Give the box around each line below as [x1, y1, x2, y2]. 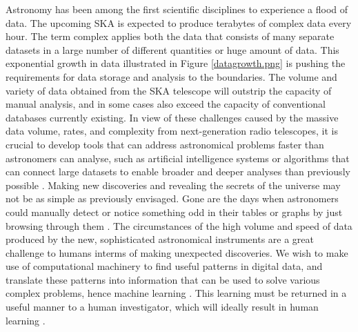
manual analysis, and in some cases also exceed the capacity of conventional [6, 97, 326, 111]
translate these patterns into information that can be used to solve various [6, 272, 320, 286]
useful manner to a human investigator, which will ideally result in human [6, 300, 319, 314]
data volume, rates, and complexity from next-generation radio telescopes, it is [6, 124, 338, 138]
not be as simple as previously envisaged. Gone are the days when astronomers [6, 191, 339, 206]
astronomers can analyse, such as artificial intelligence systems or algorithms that [6, 150, 350, 165]
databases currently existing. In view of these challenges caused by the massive [6, 110, 339, 124]
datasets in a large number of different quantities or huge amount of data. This [6, 42, 339, 57]
